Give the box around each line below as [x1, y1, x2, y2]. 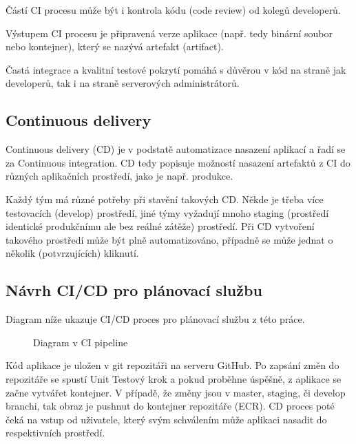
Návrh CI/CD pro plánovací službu [6, 279, 262, 301]
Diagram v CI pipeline [33, 335, 128, 349]
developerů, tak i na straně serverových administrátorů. [6, 76, 240, 90]
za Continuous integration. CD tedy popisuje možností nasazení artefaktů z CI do [6, 155, 350, 169]
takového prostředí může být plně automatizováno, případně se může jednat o [6, 232, 333, 246]
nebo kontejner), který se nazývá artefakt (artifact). [6, 39, 224, 54]
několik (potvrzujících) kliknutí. [6, 246, 139, 260]
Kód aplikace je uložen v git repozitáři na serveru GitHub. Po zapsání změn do [6, 358, 339, 372]
